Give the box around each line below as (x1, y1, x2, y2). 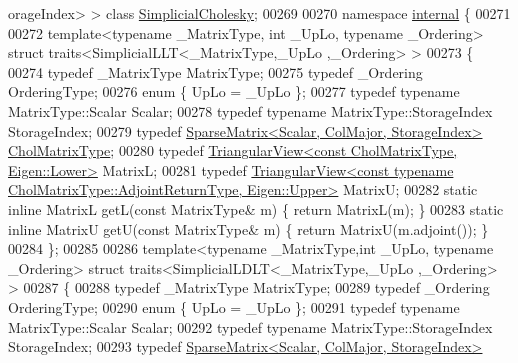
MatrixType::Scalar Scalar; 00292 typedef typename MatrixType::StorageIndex (8, 316, 493, 337)
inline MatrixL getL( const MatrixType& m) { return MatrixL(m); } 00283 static (8, 198, 504, 219)
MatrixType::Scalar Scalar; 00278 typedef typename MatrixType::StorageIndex (8, 100, 493, 121)
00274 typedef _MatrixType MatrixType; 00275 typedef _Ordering (8, 61, 423, 82)
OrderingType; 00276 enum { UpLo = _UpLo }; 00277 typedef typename (8, 81, 460, 102)
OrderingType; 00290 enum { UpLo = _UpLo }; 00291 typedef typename (8, 296, 460, 317)
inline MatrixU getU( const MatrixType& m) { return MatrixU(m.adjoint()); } (8, 218, 489, 239)
